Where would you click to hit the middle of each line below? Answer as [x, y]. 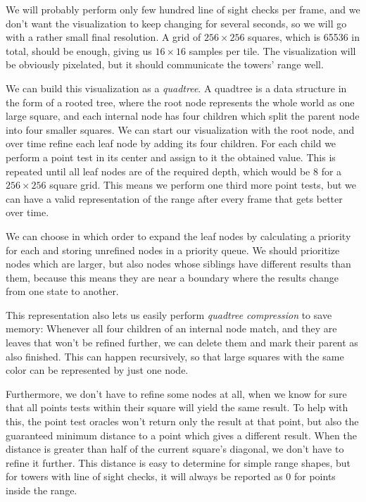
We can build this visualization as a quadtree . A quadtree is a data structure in [176, 88]
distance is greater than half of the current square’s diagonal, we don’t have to [175, 449]
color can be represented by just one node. [97, 370]
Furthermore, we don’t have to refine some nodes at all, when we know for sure [176, 393]
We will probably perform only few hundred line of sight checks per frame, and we [183, 9]
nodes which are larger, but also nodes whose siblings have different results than [178, 264]
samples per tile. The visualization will [272, 50]
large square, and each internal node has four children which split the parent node [183, 116]
